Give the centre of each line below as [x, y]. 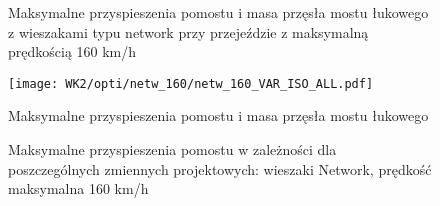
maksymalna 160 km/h [78, 188]
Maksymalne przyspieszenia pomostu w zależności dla [172, 149]
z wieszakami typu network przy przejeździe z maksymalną [188, 31]
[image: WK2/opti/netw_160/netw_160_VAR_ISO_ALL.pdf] [191, 83]
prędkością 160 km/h [72, 51]
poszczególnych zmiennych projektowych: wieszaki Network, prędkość [220, 168]
